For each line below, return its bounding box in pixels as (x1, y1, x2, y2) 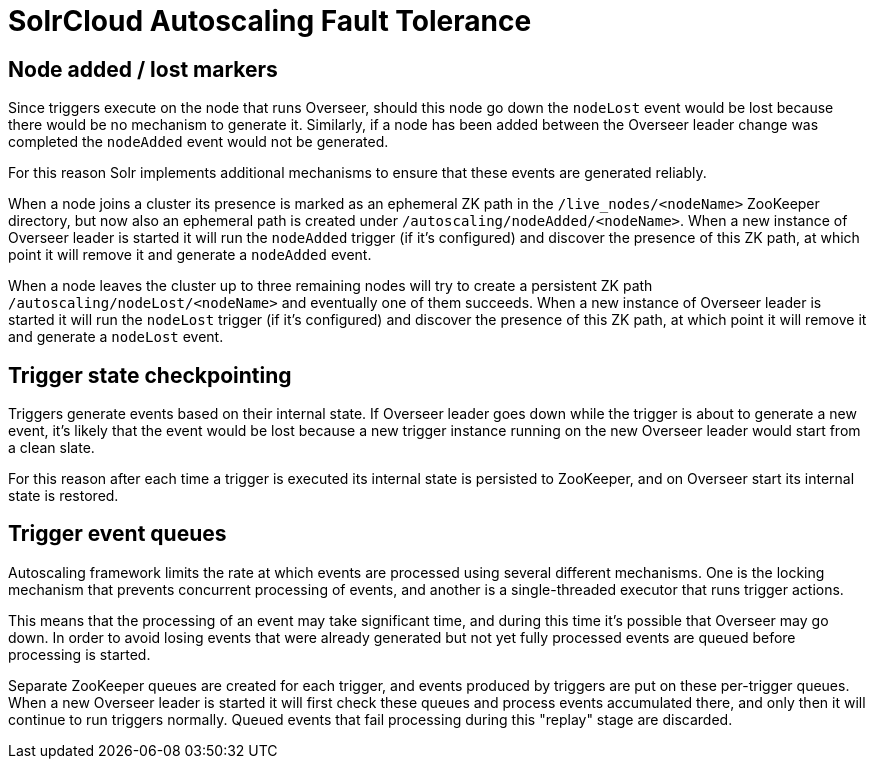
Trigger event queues (8, 521, 227, 547)
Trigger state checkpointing (8, 362, 292, 388)
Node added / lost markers (8, 56, 278, 82)
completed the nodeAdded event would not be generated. (8, 133, 389, 151)
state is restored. (8, 487, 119, 505)
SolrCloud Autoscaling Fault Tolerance (8, 4, 532, 38)
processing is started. (8, 645, 151, 663)
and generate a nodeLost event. (8, 328, 224, 346)
